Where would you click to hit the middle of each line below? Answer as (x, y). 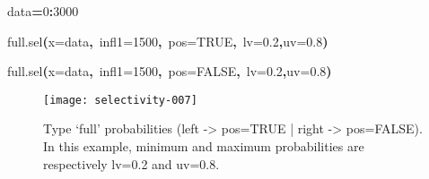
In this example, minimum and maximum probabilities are (204, 146)
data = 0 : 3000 (43, 11)
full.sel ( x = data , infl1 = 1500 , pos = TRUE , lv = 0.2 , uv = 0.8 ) (168, 41)
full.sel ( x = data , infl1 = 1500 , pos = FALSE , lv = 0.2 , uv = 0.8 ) (170, 71)
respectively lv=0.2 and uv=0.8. (131, 163)
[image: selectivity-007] (120, 100)
